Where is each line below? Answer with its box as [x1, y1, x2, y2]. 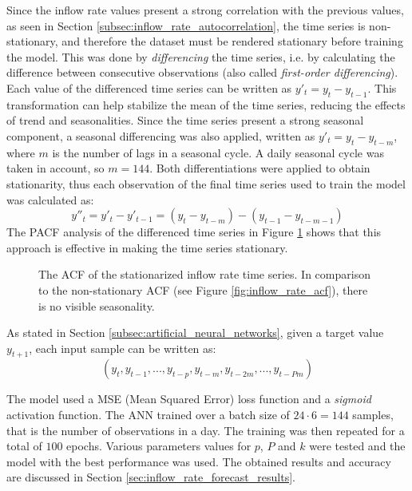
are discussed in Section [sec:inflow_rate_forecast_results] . [6, 469, 295, 485]
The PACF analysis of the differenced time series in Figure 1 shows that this [6, 224, 382, 240]
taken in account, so [6, 160, 105, 176]
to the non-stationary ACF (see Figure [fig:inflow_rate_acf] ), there [38, 281, 368, 298]
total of [6, 438, 42, 454]
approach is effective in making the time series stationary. [6, 239, 288, 255]
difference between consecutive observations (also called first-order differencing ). [6, 64, 398, 81]
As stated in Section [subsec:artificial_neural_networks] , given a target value [6, 324, 384, 341]
